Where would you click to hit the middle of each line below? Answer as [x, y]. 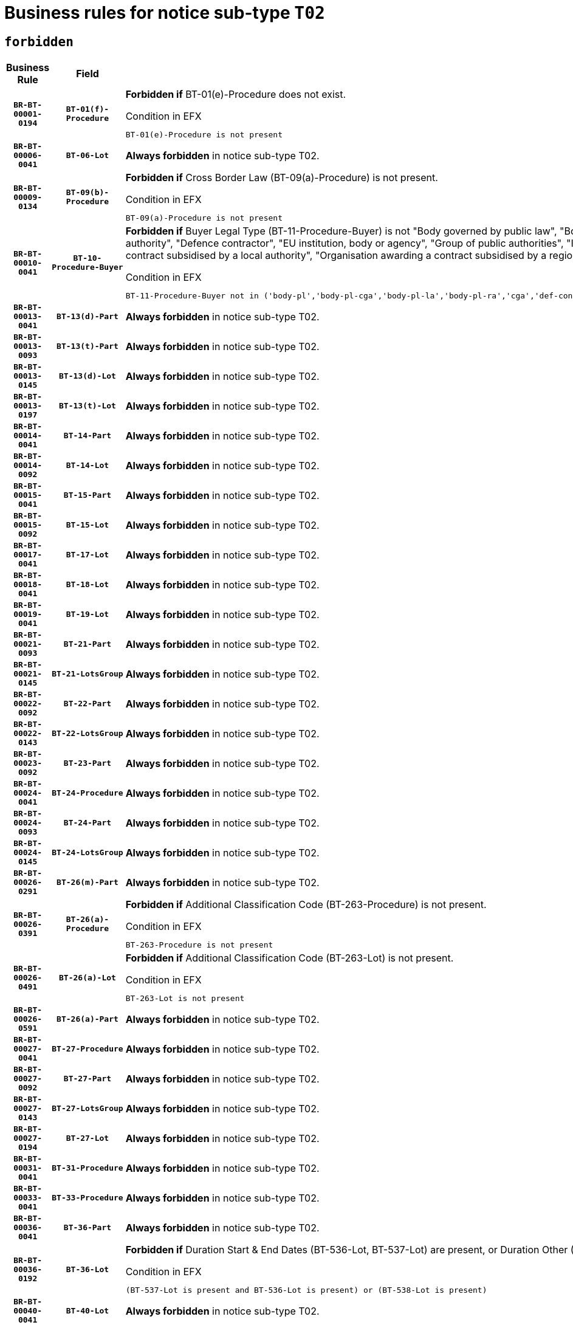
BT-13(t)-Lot [87, 406]
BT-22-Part [87, 704]
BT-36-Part [87, 1228]
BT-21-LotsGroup [87, 674]
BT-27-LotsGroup [87, 1109]
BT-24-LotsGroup [87, 853]
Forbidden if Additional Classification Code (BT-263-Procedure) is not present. [306, 905]
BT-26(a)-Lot [87, 977]
